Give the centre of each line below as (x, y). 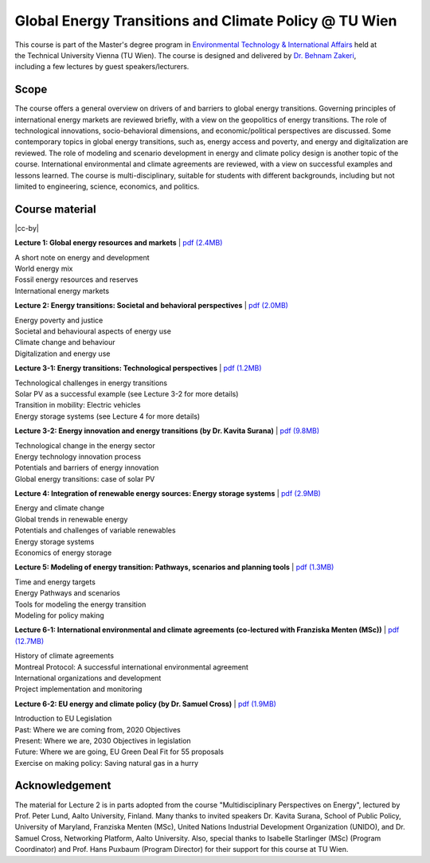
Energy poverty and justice (59, 320)
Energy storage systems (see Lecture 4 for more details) (107, 416)
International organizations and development (88, 678)
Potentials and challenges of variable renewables (95, 530)
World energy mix (44, 269)
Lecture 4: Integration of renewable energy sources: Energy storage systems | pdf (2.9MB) (168, 494)
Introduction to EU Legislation (63, 719)
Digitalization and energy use (63, 353)
